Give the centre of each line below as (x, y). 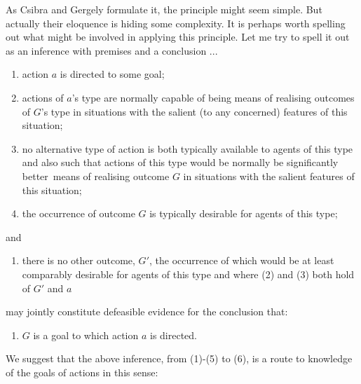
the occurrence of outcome (79, 213)
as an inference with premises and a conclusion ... (112, 50)
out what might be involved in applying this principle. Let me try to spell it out (178, 37)
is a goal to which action (86, 335)
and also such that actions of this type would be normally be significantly (180, 162)
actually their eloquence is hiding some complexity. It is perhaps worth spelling (176, 23)
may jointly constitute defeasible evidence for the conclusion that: (147, 311)
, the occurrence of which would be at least (241, 260)
